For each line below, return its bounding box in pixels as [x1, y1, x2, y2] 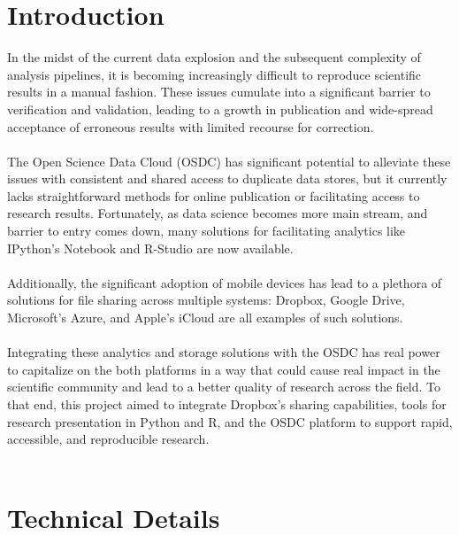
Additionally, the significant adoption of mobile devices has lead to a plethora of [7, 273, 442, 291]
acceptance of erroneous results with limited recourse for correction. [7, 117, 374, 136]
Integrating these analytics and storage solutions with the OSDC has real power [7, 343, 440, 361]
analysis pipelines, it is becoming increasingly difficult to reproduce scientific [7, 65, 422, 83]
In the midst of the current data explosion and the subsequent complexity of [7, 48, 421, 66]
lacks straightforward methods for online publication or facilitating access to [7, 186, 420, 205]
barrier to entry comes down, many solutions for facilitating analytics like [7, 221, 406, 240]
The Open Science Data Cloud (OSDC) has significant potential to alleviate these [7, 151, 451, 170]
